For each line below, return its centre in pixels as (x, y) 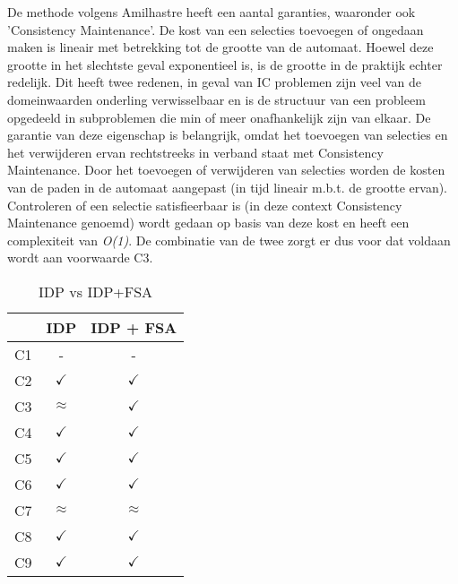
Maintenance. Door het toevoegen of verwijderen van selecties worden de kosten (226, 170)
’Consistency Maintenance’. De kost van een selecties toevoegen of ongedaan (216, 29)
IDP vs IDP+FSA (96, 291)
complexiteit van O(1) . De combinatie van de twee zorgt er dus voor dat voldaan (229, 240)
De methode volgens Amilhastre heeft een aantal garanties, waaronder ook (212, 12)
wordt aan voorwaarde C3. (80, 258)
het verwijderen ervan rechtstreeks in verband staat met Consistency (195, 152)
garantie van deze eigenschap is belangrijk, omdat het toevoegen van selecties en (228, 135)
